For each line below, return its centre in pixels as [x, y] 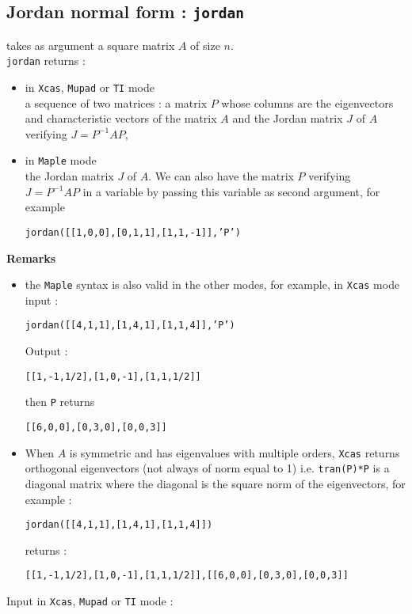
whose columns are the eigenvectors [307, 102]
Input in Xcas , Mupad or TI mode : [90, 601]
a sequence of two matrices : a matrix [116, 102]
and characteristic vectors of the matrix [121, 118]
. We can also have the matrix [221, 176]
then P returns [60, 402]
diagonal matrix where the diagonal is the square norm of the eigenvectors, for [215, 483]
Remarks [31, 258]
